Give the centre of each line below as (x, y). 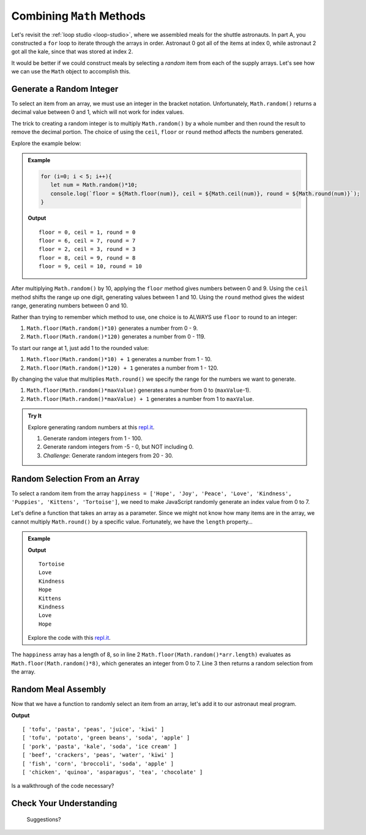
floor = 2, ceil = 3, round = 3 (87, 249)
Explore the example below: (46, 143)
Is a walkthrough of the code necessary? (63, 786)
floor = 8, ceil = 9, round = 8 (87, 258)
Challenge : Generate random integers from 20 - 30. (108, 455)
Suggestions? (44, 819)
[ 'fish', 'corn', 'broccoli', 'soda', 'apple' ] (98, 763)
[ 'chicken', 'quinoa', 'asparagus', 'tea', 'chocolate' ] (113, 772)
